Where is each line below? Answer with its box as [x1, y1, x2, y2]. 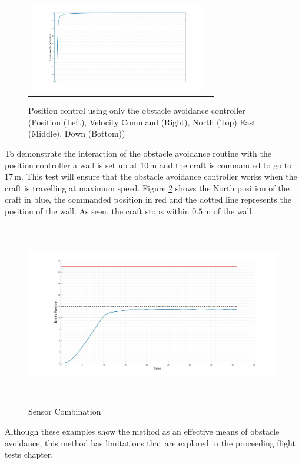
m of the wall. [204, 204, 254, 217]
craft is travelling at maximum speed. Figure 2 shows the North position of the [5, 181, 290, 194]
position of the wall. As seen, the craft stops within [5, 204, 190, 217]
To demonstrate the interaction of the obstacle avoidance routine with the [5, 147, 271, 159]
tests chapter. [5, 448, 54, 460]
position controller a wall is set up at [5, 158, 138, 171]
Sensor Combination [28, 405, 101, 417]
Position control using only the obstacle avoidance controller [28, 104, 245, 117]
